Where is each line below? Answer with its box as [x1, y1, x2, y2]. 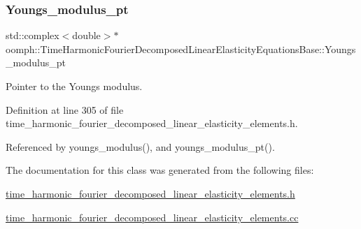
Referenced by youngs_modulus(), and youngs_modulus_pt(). [6, 139, 275, 154]
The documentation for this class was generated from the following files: [6, 163, 314, 177]
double [72, 28, 101, 43]
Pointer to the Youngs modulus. [6, 79, 143, 93]
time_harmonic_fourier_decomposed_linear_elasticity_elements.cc [6, 209, 299, 224]
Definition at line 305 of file [6, 102, 124, 117]
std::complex [6, 28, 59, 43]
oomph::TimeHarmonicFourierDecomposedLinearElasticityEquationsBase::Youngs [6, 41, 356, 56]
